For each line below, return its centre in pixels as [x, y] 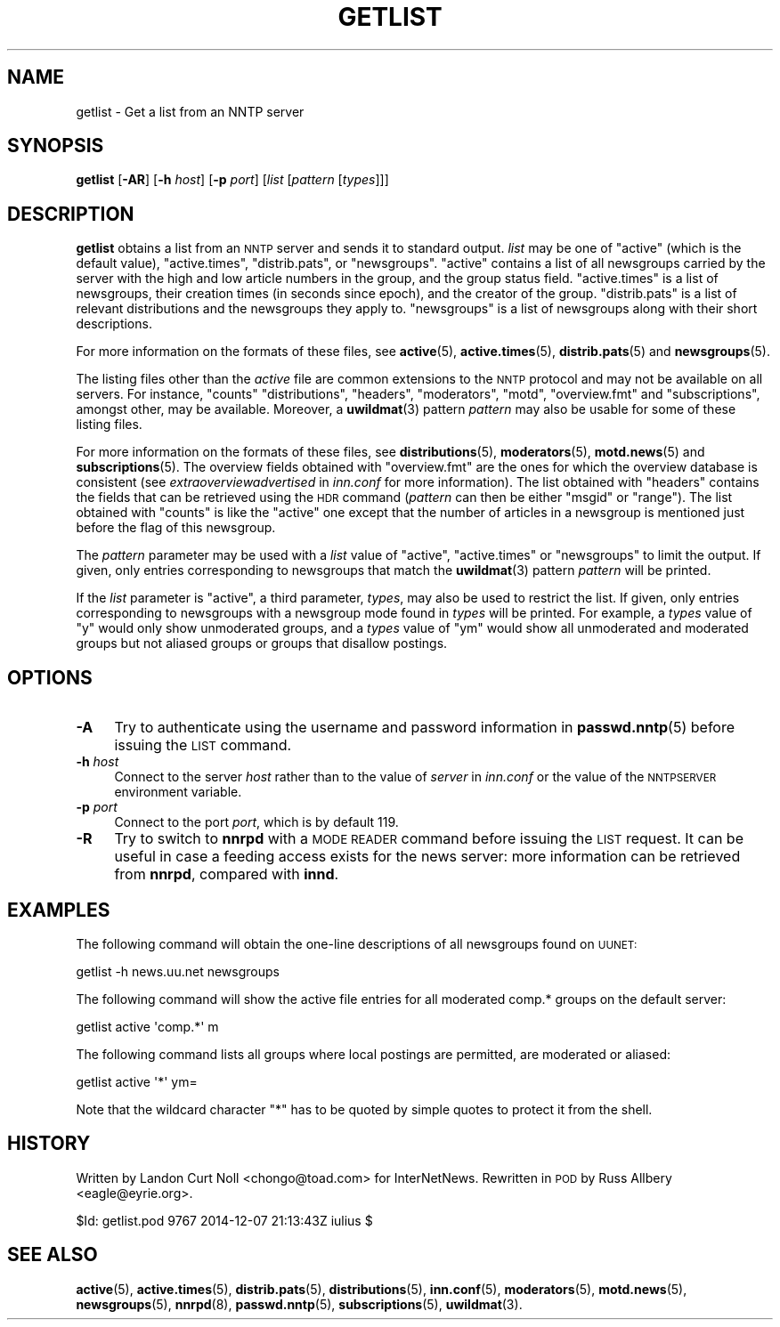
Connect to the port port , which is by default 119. [256, 822]
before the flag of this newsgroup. [176, 528]
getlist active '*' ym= [137, 1081]
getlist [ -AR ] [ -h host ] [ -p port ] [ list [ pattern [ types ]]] [232, 180]
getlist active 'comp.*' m [147, 1026]
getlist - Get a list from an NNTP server [190, 111]
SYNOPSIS [56, 146]
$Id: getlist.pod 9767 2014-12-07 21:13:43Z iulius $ [224, 1220]
